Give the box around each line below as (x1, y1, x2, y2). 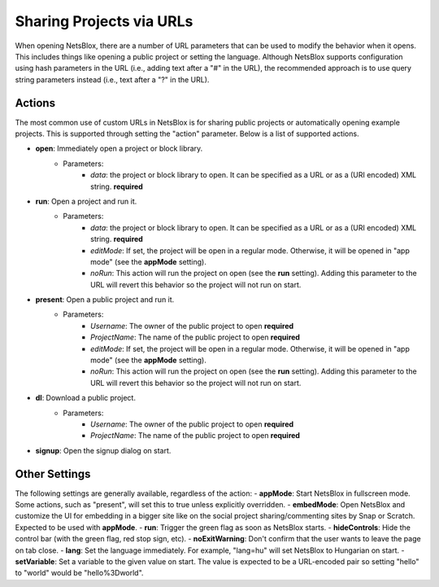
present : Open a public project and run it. (35, 295, 175, 304)
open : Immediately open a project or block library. (35, 143, 203, 154)
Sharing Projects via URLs (15, 12, 193, 30)
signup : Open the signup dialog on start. (35, 445, 172, 455)
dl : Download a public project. (35, 393, 136, 403)
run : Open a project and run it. (35, 196, 137, 206)
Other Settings (15, 467, 91, 480)
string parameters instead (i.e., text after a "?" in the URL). (15, 74, 210, 85)
